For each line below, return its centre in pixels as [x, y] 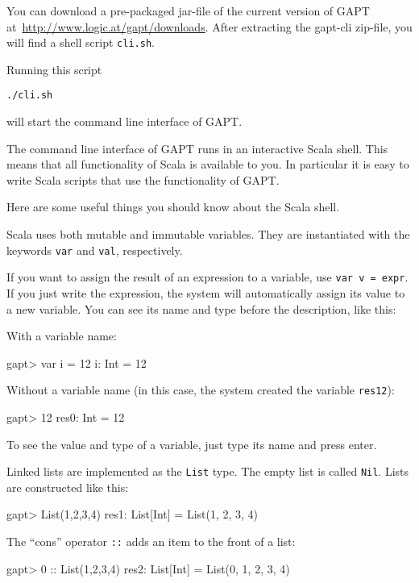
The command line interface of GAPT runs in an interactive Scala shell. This [197, 148]
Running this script [54, 69]
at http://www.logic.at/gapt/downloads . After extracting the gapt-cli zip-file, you [209, 26]
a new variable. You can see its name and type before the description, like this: [201, 308]
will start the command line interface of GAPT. [124, 121]
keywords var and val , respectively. [95, 250]
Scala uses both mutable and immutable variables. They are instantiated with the [208, 234]
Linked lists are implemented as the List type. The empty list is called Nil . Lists [208, 471]
